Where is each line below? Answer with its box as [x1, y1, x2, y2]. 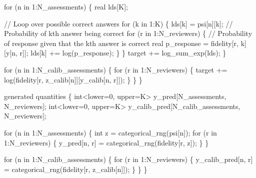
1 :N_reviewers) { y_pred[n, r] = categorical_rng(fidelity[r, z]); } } [4, 137, 209, 147]
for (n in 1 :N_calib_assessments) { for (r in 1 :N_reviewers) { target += [4, 64, 227, 74]
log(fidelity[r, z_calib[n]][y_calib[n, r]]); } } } [4, 74, 142, 84]
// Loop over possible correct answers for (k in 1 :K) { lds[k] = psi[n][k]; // [4, 18, 233, 28]
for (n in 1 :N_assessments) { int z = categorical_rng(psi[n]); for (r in [4, 127, 217, 137]
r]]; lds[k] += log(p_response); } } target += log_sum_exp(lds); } [19, 47, 226, 58]
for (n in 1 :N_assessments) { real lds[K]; [4, 1, 128, 11]
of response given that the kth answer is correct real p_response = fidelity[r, [4, 37, 238, 48]
